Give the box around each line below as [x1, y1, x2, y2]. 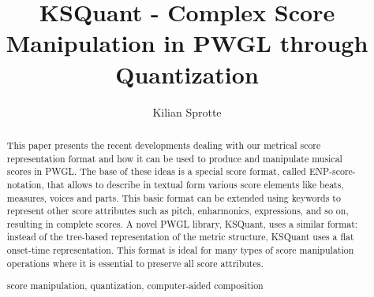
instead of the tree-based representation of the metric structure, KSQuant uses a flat [6, 230, 354, 243]
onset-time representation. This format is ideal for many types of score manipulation [6, 243, 354, 257]
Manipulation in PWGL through [6, 27, 368, 59]
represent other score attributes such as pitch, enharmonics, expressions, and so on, [6, 204, 349, 217]
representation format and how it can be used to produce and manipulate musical [6, 151, 342, 165]
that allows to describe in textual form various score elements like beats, [47, 177, 344, 191]
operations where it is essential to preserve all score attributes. [6, 256, 264, 269]
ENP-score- [309, 165, 356, 178]
